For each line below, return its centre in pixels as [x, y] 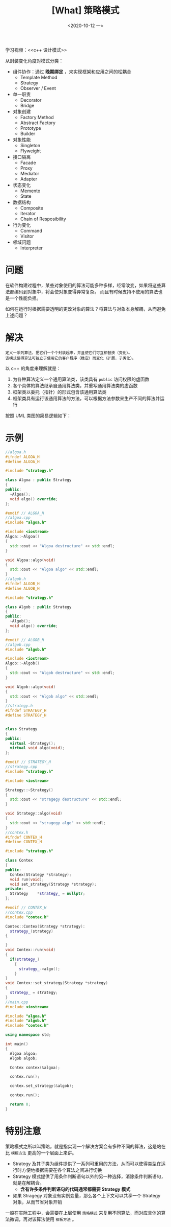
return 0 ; [20, 1104]
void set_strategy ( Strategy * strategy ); [53, 884]
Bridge [27, 105]
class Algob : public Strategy [38, 607]
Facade [28, 163]
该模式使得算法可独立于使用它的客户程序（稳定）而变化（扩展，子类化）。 [71, 358]
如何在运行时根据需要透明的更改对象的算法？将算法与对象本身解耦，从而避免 [85, 309]
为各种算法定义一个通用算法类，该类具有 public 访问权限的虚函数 [81, 379]
